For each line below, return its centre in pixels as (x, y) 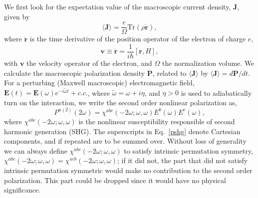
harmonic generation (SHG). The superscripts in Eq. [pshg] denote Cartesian (122, 131)
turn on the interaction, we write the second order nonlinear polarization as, (121, 102)
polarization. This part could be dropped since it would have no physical (115, 180)
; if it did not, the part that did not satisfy (183, 160)
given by (17, 16)
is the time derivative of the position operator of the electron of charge (138, 39)
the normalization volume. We (208, 63)
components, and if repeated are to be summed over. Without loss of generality (125, 141)
